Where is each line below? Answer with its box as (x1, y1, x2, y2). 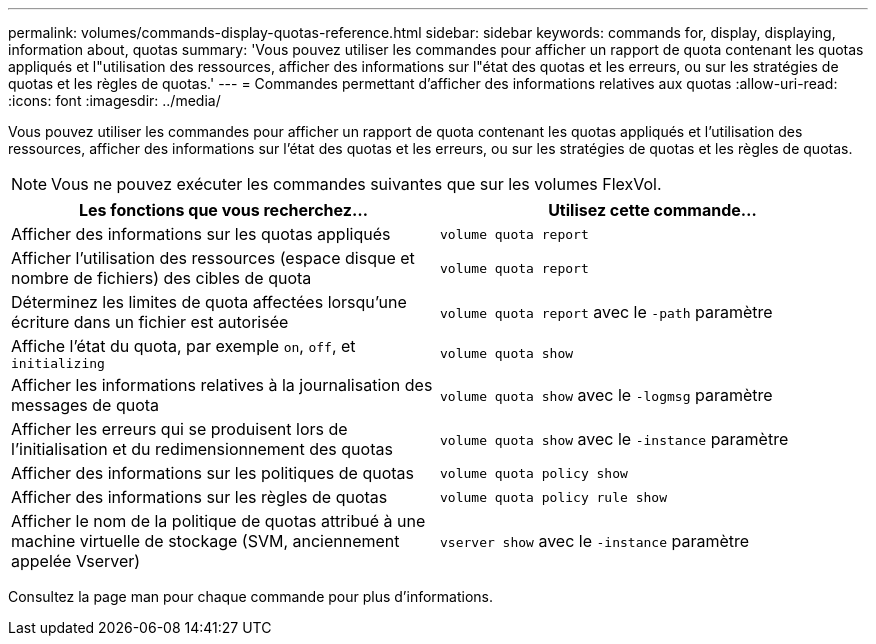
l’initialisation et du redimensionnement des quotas (11, 439, 393, 459)
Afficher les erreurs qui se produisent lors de (11, 419, 348, 439)
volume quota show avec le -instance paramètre (440, 429, 789, 449)
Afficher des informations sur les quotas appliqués (11, 224, 391, 244)
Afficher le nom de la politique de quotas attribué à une (11, 511, 426, 531)
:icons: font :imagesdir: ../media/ (8, 92, 221, 109)
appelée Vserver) (11, 551, 141, 571)
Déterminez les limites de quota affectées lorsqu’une (11, 292, 407, 312)
